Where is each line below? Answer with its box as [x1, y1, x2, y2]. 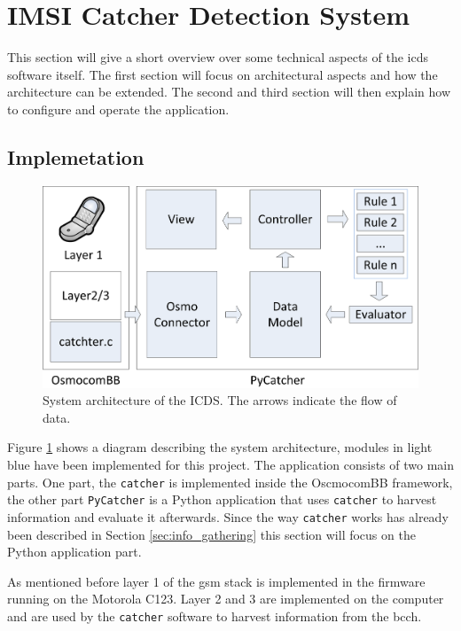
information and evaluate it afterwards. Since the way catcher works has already [7, 507, 449, 526]
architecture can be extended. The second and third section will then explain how [7, 82, 450, 101]
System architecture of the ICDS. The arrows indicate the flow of [43, 391, 397, 409]
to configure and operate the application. [7, 99, 230, 118]
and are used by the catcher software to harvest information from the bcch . [7, 606, 422, 625]
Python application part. [7, 542, 142, 561]
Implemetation [7, 143, 145, 170]
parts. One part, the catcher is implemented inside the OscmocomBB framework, [7, 472, 453, 491]
